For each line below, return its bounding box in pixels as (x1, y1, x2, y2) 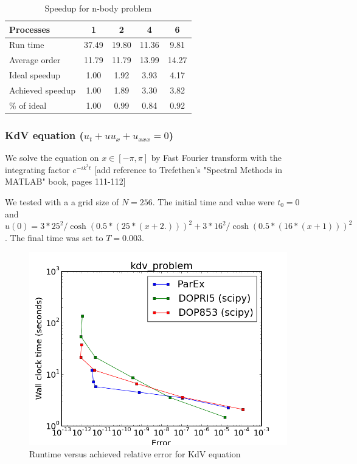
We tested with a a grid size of (5, 195, 119, 208)
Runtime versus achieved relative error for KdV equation (29, 447, 241, 460)
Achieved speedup (9, 83, 75, 96)
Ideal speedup (9, 69, 61, 81)
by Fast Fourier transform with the (151, 151, 282, 164)
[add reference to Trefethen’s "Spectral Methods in (94, 163, 282, 176)
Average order (9, 53, 61, 66)
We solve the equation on (5, 151, 99, 164)
